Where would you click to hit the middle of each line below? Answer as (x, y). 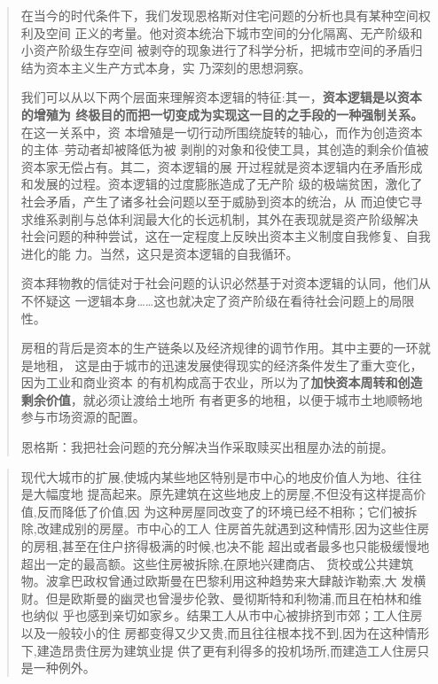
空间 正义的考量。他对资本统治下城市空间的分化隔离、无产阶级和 (234, 32)
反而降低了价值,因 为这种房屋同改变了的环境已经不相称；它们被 (221, 511)
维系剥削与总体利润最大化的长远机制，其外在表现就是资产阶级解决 (226, 218)
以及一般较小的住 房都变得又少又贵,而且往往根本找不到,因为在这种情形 (225, 633)
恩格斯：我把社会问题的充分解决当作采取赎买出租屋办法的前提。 (207, 447)
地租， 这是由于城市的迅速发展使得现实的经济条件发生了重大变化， (228, 365)
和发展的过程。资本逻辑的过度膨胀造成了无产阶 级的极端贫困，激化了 (222, 184)
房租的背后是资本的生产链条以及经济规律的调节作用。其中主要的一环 (219, 348)
